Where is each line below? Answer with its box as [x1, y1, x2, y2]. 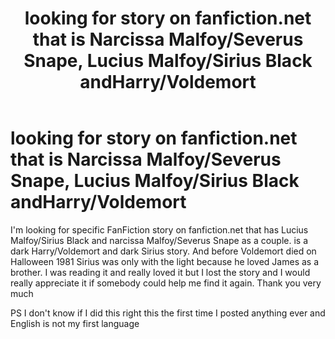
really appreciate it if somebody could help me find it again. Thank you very [10, 277, 322, 289]
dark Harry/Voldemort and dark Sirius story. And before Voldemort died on [10, 245, 317, 257]
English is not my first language [10, 317, 140, 329]
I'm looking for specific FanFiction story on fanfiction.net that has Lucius [10, 223, 309, 236]
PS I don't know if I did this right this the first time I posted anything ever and [10, 307, 326, 319]
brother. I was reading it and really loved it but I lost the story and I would [10, 266, 311, 278]
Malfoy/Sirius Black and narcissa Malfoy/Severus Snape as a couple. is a [10, 234, 309, 246]
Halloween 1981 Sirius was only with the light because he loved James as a [10, 255, 320, 267]
